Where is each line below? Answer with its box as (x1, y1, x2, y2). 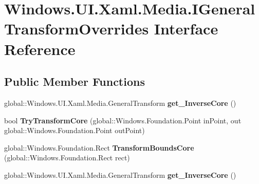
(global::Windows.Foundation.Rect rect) (4, 152, 130, 163)
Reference (4, 38, 76, 59)
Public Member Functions (4, 73, 145, 89)
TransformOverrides (4, 18, 149, 39)
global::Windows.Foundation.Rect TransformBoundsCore (4, 142, 194, 153)
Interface (154, 18, 218, 39)
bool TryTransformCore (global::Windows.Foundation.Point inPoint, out (4, 115, 242, 125)
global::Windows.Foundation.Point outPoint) (4, 125, 145, 136)
